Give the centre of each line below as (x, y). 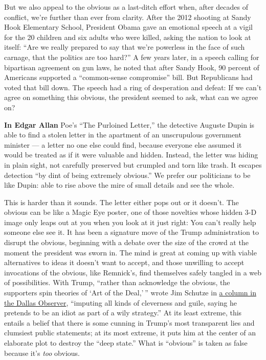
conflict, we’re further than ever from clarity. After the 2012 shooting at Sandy (128, 17)
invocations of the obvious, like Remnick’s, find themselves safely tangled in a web (133, 272)
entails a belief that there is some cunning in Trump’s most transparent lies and (129, 322)
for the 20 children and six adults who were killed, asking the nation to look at (128, 37)
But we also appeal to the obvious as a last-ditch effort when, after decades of (126, 7)
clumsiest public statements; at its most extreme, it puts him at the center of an (130, 333)
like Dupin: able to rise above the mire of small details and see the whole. (119, 185)
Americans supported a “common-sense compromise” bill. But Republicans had (128, 77)
